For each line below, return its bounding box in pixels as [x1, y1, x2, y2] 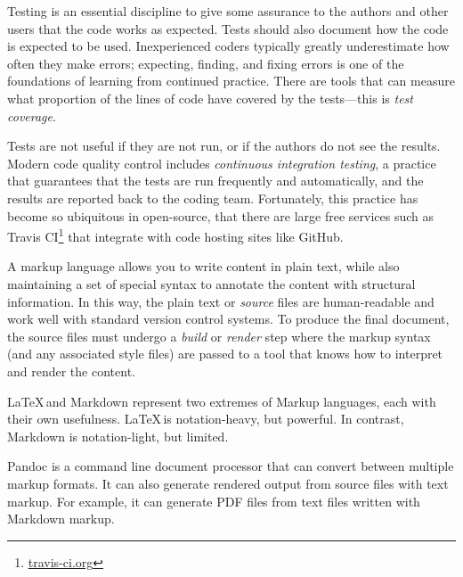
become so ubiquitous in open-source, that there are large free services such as [7, 206, 435, 225]
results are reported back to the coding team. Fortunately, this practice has [7, 188, 418, 207]
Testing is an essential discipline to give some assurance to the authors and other [7, 2, 449, 20]
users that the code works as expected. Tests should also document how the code [7, 19, 449, 37]
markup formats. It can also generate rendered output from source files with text [7, 474, 449, 492]
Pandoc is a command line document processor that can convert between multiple [7, 457, 454, 475]
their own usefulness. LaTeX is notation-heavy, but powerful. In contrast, [7, 409, 404, 428]
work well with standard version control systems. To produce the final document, [7, 309, 450, 328]
